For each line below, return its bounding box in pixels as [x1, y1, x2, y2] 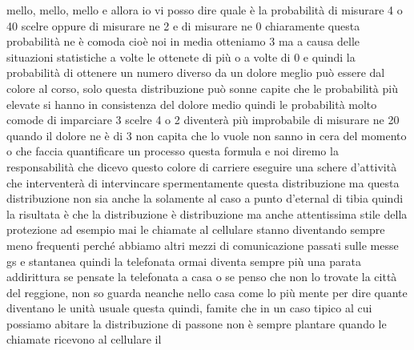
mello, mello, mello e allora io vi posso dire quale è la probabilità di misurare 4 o [6, 2, 403, 18]
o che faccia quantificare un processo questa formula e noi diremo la [6, 143, 339, 159]
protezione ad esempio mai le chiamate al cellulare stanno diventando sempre [6, 221, 385, 238]
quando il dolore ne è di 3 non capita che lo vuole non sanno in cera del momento [6, 127, 407, 143]
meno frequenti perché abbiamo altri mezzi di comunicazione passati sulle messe [6, 236, 399, 253]
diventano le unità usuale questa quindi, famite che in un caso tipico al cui [6, 300, 372, 316]
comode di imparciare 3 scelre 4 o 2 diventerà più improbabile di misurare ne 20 [6, 111, 400, 128]
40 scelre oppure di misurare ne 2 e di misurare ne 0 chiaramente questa [6, 17, 360, 34]
